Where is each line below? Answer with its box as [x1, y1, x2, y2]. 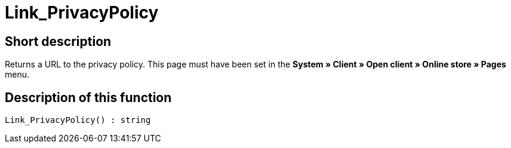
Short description [5, 33, 112, 49]
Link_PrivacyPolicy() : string [5, 115, 151, 125]
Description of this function [5, 90, 172, 105]
